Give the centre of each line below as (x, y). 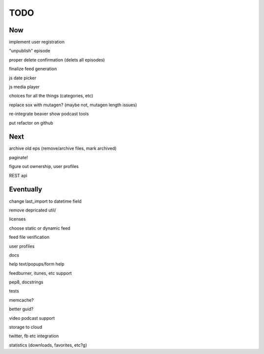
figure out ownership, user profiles (44, 166)
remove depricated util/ (33, 210)
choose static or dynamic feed (40, 228)
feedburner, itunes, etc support (40, 273)
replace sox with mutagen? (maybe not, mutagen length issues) (73, 105)
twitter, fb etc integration (34, 336)
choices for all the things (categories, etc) (51, 96)
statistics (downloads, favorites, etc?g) (48, 345)
